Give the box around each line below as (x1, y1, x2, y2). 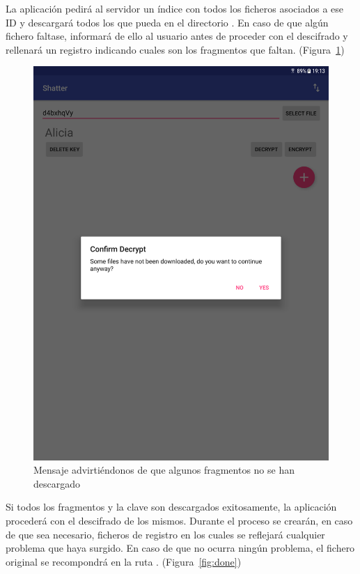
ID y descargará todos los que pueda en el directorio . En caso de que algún (6, 15, 329, 29)
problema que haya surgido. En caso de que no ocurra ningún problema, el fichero (6, 541, 355, 555)
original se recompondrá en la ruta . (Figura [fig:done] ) (6, 554, 242, 568)
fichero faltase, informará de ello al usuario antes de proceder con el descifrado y (6, 29, 348, 43)
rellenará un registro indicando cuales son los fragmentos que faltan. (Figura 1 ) (6, 42, 345, 56)
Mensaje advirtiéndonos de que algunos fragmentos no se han (33, 463, 295, 477)
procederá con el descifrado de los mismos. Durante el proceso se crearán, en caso (6, 513, 353, 528)
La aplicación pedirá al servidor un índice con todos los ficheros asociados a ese (6, 1, 344, 15)
